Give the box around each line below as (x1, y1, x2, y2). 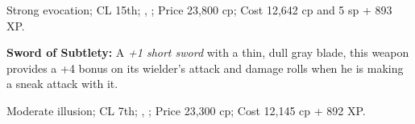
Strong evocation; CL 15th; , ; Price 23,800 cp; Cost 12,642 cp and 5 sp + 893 (6, 2, 392, 18)
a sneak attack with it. (6, 75, 118, 92)
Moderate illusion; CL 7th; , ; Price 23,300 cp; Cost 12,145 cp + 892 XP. (6, 102, 366, 118)
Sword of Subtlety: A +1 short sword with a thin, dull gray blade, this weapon (6, 44, 409, 61)
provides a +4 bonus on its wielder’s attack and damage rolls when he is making (6, 59, 404, 76)
